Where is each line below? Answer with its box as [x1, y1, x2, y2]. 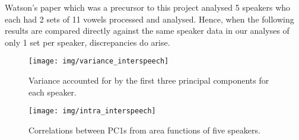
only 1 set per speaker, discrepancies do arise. [5, 36, 170, 48]
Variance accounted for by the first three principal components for [28, 74, 269, 87]
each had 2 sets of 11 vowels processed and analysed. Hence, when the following [5, 12, 294, 25]
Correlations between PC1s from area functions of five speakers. [28, 123, 260, 136]
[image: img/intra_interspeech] [28, 107, 156, 116]
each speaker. [28, 85, 77, 98]
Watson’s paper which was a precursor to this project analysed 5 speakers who [5, 1, 291, 13]
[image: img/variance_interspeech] [28, 57, 169, 66]
